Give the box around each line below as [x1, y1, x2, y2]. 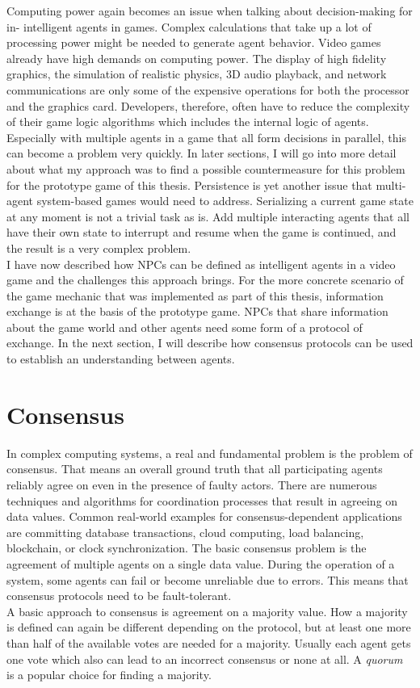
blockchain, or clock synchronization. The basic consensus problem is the [6, 539, 367, 556]
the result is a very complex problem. [6, 239, 191, 256]
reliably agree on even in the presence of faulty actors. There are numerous [6, 476, 377, 493]
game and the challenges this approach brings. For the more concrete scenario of [6, 271, 404, 288]
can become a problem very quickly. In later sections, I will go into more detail [6, 145, 397, 162]
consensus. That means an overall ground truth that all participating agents [6, 460, 383, 477]
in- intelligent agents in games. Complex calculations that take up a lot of [6, 18, 372, 35]
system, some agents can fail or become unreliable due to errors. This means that [6, 571, 409, 588]
